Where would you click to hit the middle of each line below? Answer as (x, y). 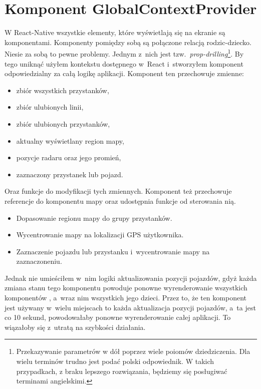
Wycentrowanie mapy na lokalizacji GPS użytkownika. (100, 235)
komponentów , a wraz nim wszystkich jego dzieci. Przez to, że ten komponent (125, 298)
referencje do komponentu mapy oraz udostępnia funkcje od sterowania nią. (120, 201)
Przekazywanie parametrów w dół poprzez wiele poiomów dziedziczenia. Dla (133, 351)
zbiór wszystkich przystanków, (63, 90)
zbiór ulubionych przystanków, (63, 123)
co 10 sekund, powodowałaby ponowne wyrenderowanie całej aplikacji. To (118, 317)
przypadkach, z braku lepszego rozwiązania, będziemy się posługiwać (122, 371)
